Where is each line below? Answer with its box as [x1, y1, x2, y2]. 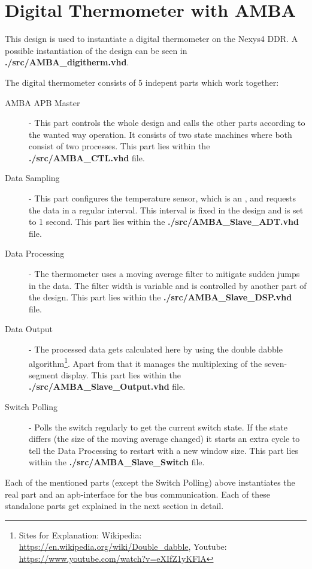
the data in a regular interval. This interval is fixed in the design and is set [29, 203, 304, 216]
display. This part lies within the [61, 368, 181, 381]
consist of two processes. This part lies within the [29, 140, 210, 152]
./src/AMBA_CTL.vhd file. [29, 151, 145, 164]
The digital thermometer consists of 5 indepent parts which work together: [5, 76, 279, 88]
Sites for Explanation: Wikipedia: [19, 528, 142, 541]
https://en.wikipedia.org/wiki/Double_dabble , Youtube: [19, 540, 227, 553]
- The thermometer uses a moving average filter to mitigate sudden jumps [29, 267, 300, 280]
